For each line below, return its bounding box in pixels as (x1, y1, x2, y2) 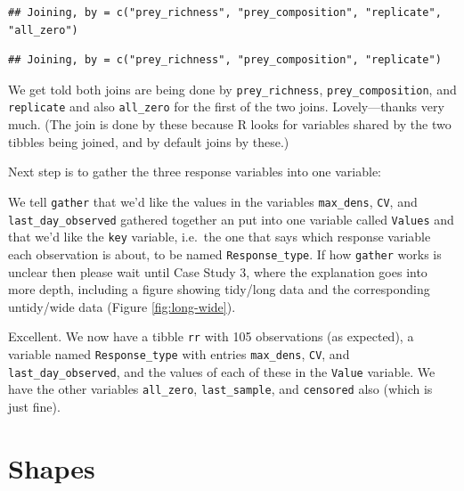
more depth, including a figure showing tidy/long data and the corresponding (8, 280, 430, 299)
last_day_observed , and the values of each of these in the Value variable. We (8, 362, 436, 381)
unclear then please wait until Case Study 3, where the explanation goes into (8, 262, 427, 281)
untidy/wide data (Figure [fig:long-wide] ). (8, 297, 236, 315)
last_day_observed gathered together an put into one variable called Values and (8, 209, 454, 228)
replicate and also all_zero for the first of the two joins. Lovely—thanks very (8, 97, 444, 116)
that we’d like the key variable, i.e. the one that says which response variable (8, 227, 431, 246)
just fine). (8, 397, 61, 415)
